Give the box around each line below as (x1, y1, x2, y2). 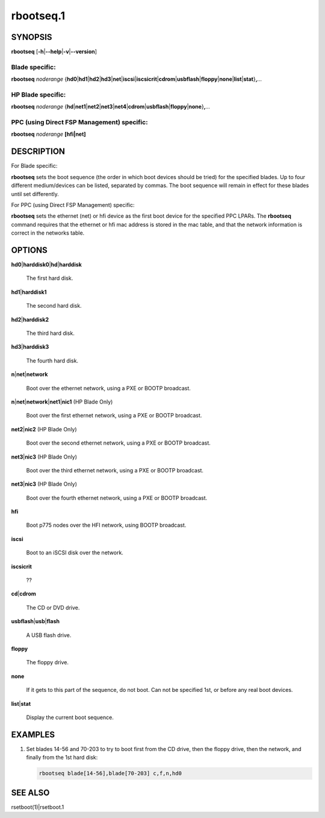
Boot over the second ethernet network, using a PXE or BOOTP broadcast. (26, 439, 211, 446)
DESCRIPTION (11, 147, 66, 157)
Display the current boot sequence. (26, 714, 114, 721)
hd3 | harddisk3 (11, 343, 49, 350)
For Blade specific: (11, 162, 58, 170)
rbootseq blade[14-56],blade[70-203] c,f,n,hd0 (39, 770, 182, 777)
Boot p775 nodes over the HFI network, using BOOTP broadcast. (26, 522, 187, 529)
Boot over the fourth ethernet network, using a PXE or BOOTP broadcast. (26, 494, 208, 501)
